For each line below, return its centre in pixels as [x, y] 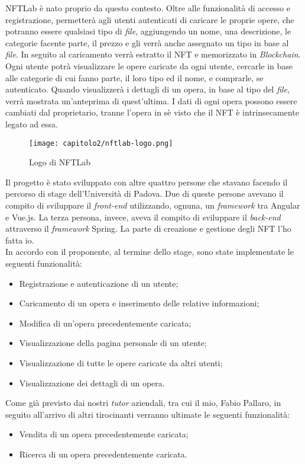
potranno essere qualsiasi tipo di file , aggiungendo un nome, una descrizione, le [148, 31]
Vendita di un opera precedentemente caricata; [104, 434]
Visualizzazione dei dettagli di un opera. [92, 383]
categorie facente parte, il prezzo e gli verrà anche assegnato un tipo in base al [147, 42]
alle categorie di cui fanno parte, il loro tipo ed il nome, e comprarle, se [134, 77]
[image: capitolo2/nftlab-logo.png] [101, 143]
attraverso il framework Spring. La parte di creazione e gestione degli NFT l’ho [148, 228]
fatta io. [20, 240]
